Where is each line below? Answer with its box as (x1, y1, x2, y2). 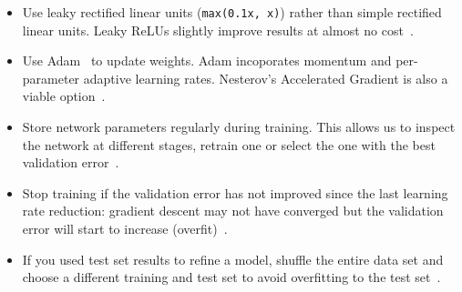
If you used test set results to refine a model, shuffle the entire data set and (22, 249, 444, 268)
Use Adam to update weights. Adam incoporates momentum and (22, 51, 392, 70)
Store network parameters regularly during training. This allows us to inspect (22, 117, 456, 136)
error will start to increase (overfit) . (22, 219, 228, 237)
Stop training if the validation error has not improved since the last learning (22, 183, 448, 202)
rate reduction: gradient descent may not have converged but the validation (22, 201, 444, 220)
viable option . (22, 86, 106, 106)
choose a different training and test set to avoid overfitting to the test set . (22, 267, 441, 287)
